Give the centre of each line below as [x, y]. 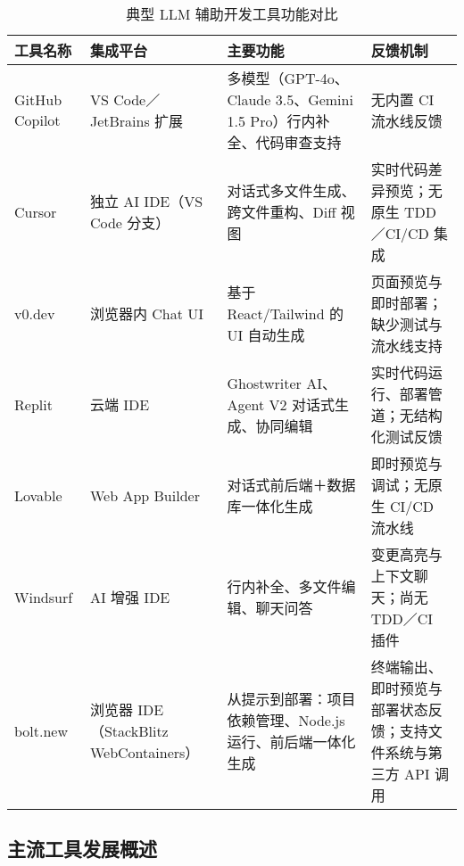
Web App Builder [145, 495]
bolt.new [41, 730]
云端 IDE [120, 404]
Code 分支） [130, 223]
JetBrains [120, 121]
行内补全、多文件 [284, 586]
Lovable [38, 495]
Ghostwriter [264, 383]
